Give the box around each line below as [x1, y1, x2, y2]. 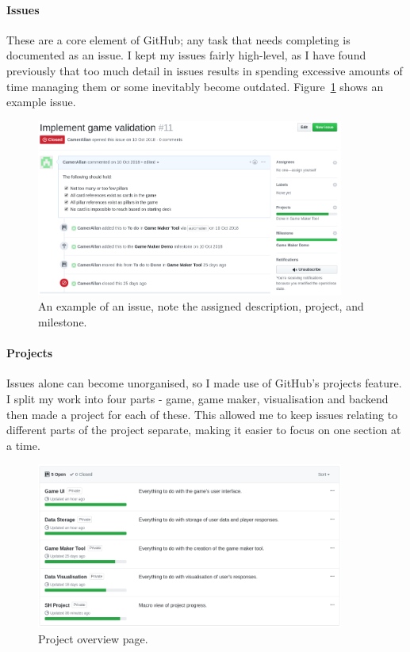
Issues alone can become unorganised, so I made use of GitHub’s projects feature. [6, 375, 402, 391]
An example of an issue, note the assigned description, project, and [38, 298, 364, 315]
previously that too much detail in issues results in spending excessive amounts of [6, 62, 403, 78]
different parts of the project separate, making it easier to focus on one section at [6, 421, 401, 438]
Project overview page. [38, 630, 148, 646]
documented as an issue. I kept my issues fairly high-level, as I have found [6, 47, 366, 63]
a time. [6, 437, 40, 453]
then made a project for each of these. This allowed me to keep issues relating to [6, 406, 398, 422]
